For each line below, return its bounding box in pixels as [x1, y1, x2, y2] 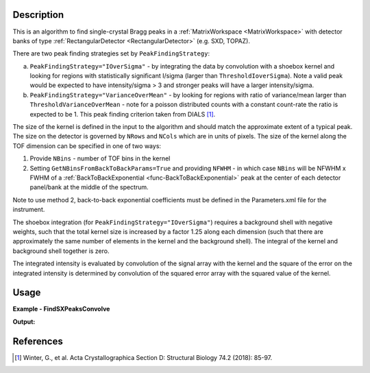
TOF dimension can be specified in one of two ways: [12, 141, 161, 150]
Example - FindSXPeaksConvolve [12, 305, 110, 313]
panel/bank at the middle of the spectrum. [29, 183, 149, 191]
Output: [12, 317, 36, 326]
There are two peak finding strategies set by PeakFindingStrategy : [12, 49, 210, 58]
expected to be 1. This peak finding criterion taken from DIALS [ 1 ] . [29, 110, 216, 118]
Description [12, 9, 64, 21]
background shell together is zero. [12, 247, 110, 255]
